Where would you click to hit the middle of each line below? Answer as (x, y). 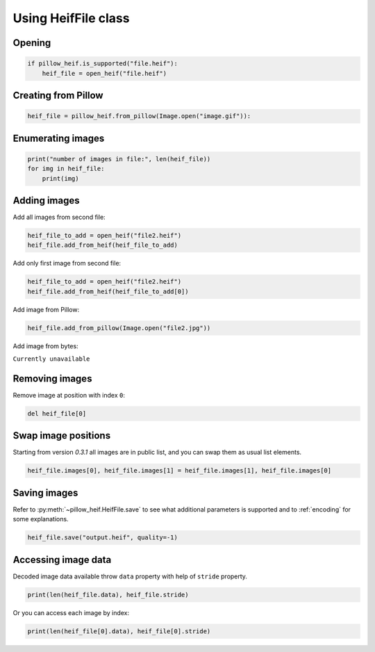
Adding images (46, 201)
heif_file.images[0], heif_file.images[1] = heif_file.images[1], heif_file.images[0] (180, 471)
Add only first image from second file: (67, 263)
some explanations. (41, 519)
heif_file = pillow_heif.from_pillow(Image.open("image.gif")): (139, 116)
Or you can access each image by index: (71, 612)
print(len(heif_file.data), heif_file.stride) (108, 595)
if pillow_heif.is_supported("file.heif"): (103, 64)
